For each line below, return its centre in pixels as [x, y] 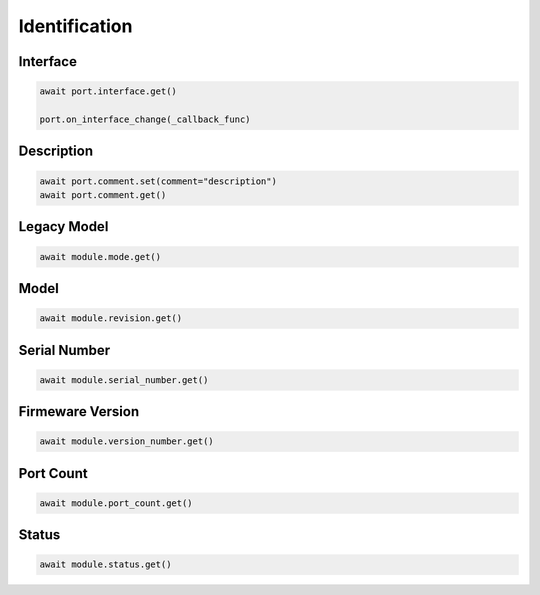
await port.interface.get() [108, 91]
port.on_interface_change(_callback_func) [145, 119]
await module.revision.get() [111, 318]
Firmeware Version [79, 411]
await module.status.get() [105, 564]
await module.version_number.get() [126, 441]
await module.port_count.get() [116, 503]
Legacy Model [63, 226]
